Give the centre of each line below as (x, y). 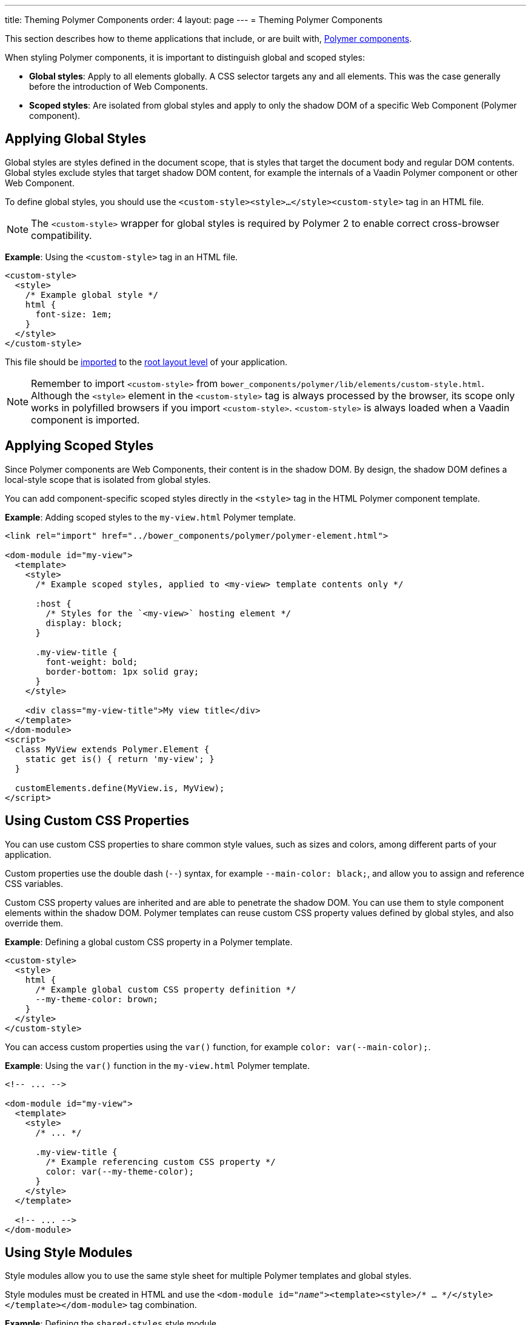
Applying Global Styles (75, 139)
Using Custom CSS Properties (97, 821)
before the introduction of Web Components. (119, 86)
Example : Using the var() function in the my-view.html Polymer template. (158, 1065)
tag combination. (163, 1305)
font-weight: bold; (92, 662)
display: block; (84, 623)
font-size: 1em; (74, 314)
